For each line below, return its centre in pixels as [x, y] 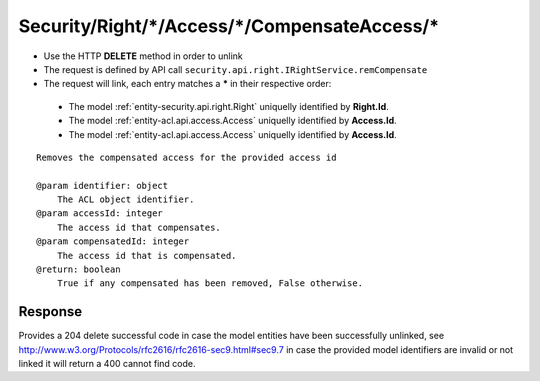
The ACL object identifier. [125, 199]
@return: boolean [78, 269]
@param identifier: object [102, 185]
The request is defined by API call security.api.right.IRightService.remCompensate [235, 69]
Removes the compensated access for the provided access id [186, 157]
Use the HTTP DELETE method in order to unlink [143, 56]
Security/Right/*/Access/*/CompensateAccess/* [229, 26]
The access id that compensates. [139, 227]
